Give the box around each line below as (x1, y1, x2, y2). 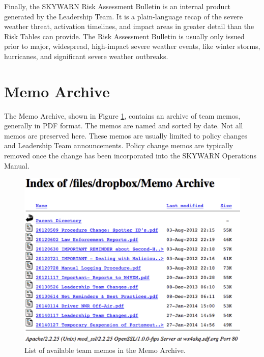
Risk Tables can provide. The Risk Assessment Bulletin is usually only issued (4, 31, 245, 41)
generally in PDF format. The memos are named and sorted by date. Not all (4, 120, 243, 131)
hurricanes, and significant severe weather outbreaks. (4, 50, 168, 61)
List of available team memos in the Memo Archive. (24, 344, 186, 355)
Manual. (4, 160, 30, 171)
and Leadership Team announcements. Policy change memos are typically (4, 140, 233, 151)
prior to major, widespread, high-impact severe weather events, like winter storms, (4, 41, 260, 51)
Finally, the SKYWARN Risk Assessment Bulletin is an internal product (4, 1, 231, 11)
